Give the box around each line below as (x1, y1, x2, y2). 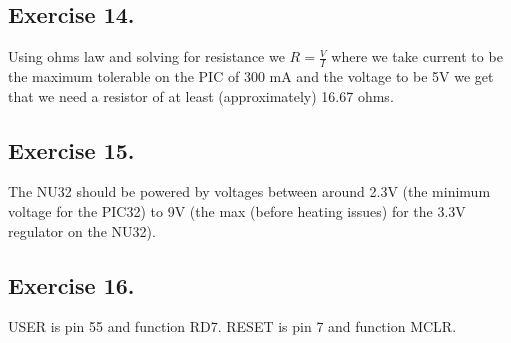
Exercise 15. (8, 134, 135, 165)
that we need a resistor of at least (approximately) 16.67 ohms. (8, 85, 394, 106)
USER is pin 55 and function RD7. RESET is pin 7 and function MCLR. (8, 316, 457, 337)
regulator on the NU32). (8, 220, 156, 241)
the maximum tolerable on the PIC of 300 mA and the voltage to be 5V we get (8, 66, 494, 87)
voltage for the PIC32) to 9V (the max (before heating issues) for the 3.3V (8, 201, 466, 222)
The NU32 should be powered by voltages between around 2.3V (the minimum (8, 181, 491, 202)
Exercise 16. (8, 269, 135, 300)
